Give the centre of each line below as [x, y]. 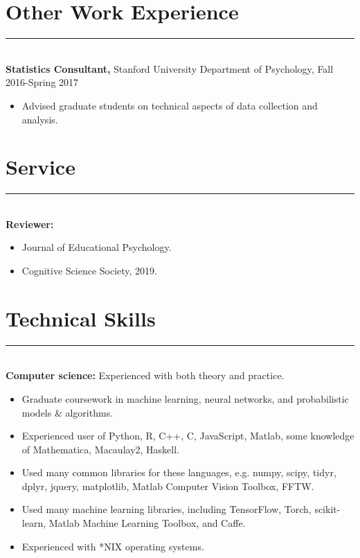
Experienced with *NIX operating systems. [113, 546]
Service [40, 167]
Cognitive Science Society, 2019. [90, 270]
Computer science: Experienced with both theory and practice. [145, 375]
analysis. [40, 119]
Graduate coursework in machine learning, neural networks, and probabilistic [185, 398]
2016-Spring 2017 [42, 82]
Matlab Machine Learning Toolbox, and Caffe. [147, 523]
